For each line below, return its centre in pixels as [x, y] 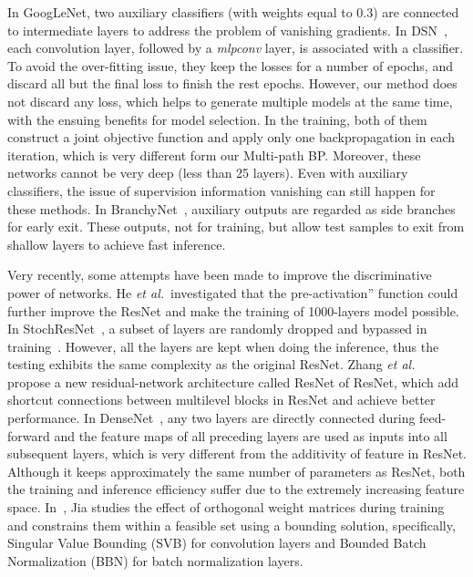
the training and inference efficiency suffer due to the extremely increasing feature [236, 489]
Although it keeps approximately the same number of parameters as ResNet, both [236, 471]
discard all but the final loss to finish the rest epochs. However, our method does [232, 83]
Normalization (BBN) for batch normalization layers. [155, 560]
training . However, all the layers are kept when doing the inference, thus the [223, 346]
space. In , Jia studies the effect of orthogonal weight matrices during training [226, 507]
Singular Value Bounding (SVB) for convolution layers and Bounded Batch [217, 543]
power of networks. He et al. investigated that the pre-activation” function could [233, 292]
